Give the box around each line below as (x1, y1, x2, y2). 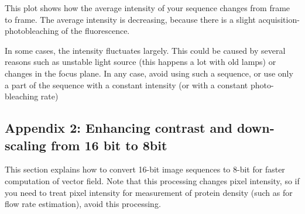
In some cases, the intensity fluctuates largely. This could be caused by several (5, 44, 286, 56)
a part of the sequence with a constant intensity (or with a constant (5, 78, 248, 91)
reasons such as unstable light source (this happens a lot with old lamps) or (5, 56, 276, 68)
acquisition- (258, 13, 300, 25)
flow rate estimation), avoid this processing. (5, 198, 161, 210)
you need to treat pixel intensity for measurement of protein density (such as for (5, 186, 293, 198)
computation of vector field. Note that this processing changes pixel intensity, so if (5, 174, 300, 187)
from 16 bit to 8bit (50, 136, 167, 154)
